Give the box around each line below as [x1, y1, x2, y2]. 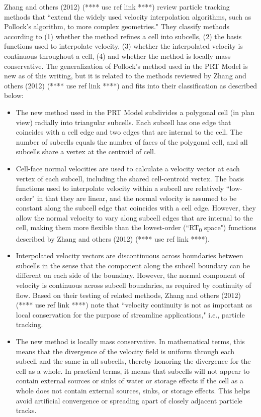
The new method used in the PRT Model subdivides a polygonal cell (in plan [16, 107, 255, 117]
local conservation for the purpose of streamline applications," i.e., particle [16, 309, 245, 320]
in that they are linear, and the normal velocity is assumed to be [37, 192, 237, 203]
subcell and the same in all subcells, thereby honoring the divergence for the [16, 356, 251, 366]
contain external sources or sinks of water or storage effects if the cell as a [16, 375, 243, 386]
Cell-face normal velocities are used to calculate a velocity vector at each [16, 163, 240, 173]
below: [4, 90, 24, 100]
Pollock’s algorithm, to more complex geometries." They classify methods [4, 21, 230, 32]
